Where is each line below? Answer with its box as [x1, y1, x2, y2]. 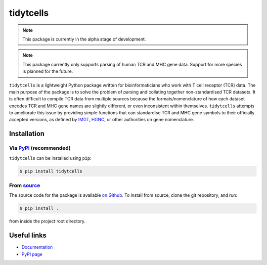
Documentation [21, 244, 53, 250]
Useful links [9, 231, 47, 240]
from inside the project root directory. [9, 218, 86, 224]
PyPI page [21, 251, 43, 257]
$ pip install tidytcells [19, 168, 83, 174]
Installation [9, 130, 44, 138]
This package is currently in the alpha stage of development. [22, 36, 146, 42]
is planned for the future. [22, 68, 73, 74]
